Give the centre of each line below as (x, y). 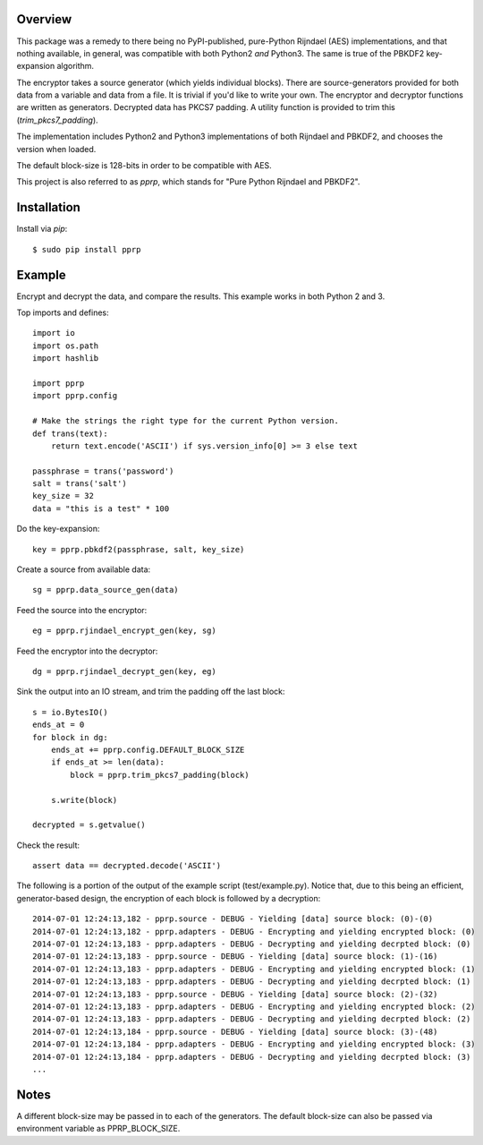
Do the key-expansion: (58, 529)
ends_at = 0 (59, 725)
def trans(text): (70, 433)
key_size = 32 (63, 496)
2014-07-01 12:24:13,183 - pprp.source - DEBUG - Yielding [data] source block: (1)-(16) (235, 957)
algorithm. (75, 66)
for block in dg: (70, 737)
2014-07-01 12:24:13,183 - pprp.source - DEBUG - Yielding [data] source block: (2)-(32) (235, 994)
